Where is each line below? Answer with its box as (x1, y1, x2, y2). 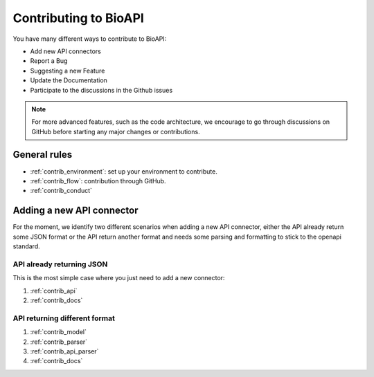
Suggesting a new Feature (30, 66, 105, 75)
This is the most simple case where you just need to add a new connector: (12, 274, 225, 282)
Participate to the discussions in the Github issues (30, 86, 173, 94)
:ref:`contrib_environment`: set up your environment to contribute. (30, 167, 217, 176)
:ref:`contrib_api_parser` (30, 347, 99, 356)
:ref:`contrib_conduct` (30, 187, 93, 195)
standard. (12, 242, 41, 250)
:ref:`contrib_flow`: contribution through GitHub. (30, 176, 166, 185)
